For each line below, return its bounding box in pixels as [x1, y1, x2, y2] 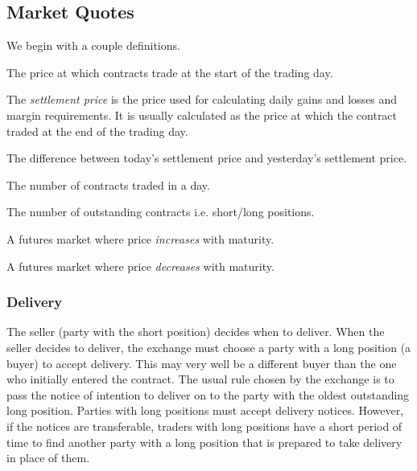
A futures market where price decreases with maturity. [6, 257, 275, 274]
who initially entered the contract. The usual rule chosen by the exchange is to [6, 371, 394, 387]
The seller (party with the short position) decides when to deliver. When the [6, 323, 385, 340]
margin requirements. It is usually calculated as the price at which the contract [6, 106, 398, 123]
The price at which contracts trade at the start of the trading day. [6, 63, 333, 80]
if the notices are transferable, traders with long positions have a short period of [6, 417, 403, 434]
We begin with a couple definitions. [6, 37, 180, 54]
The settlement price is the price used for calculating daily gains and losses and [6, 91, 398, 108]
